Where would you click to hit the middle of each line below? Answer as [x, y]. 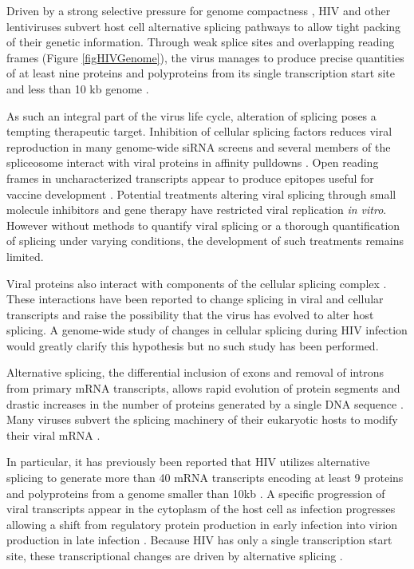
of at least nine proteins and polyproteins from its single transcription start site [201, 73]
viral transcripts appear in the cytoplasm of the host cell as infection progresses [201, 509]
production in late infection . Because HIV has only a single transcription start [199, 540]
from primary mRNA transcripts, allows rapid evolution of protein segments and [203, 388]
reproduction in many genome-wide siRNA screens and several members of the [199, 146]
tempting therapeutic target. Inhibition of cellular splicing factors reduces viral [199, 131]
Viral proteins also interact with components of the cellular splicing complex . [197, 283]
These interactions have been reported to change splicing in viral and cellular [195, 299]
